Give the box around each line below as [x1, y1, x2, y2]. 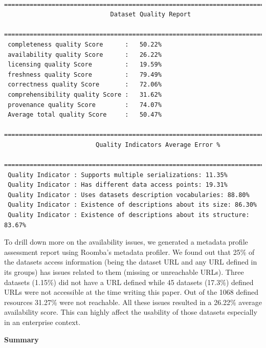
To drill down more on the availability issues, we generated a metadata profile [4, 236, 248, 247]
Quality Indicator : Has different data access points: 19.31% [8, 181, 228, 189]
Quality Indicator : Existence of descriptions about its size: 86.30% [8, 201, 257, 209]
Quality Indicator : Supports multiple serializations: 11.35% [8, 171, 228, 179]
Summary [4, 334, 39, 344]
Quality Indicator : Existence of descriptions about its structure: [8, 211, 250, 219]
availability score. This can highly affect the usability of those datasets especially [4, 307, 257, 317]
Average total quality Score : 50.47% [8, 111, 162, 119]
